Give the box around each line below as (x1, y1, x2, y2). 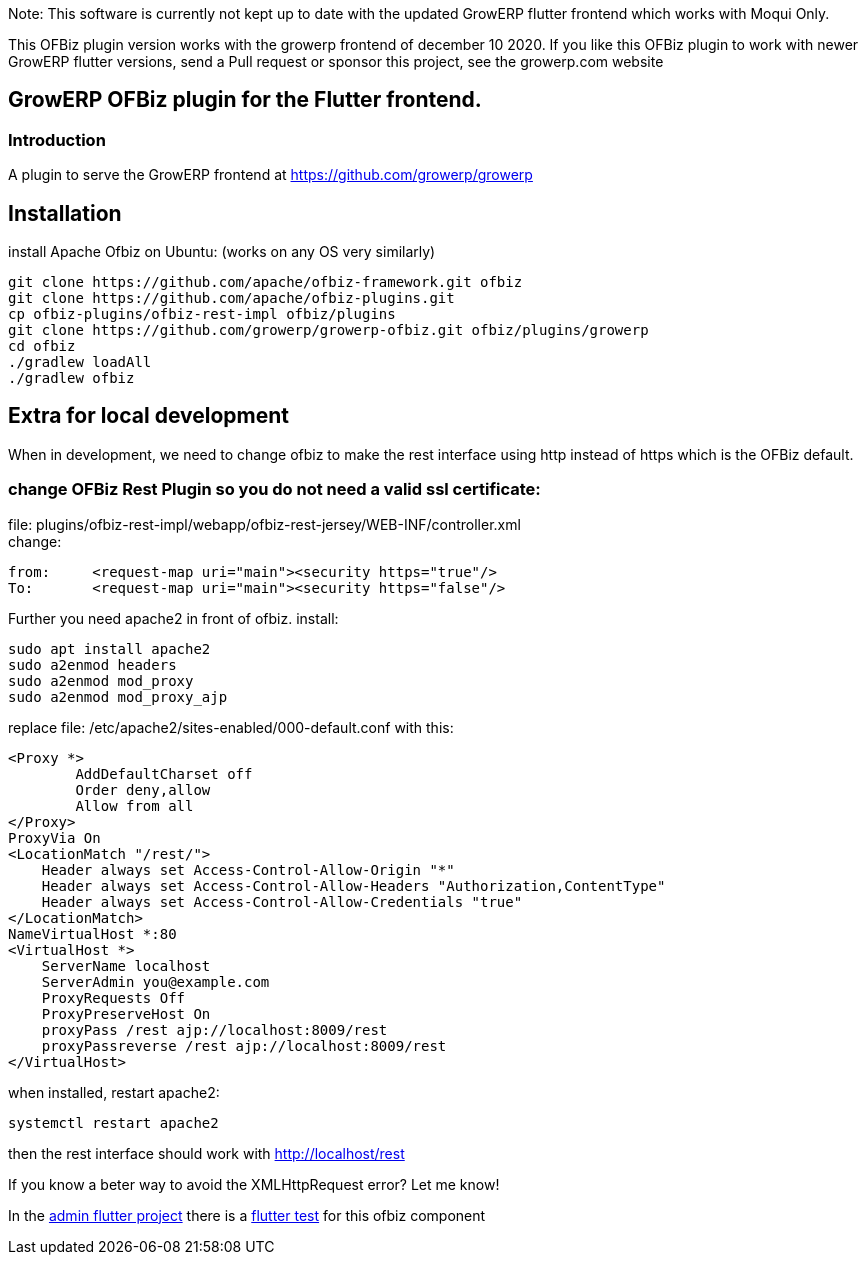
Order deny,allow (75, 781, 211, 798)
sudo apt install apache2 (8, 640, 211, 657)
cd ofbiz (8, 338, 76, 355)
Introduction (8, 129, 106, 150)
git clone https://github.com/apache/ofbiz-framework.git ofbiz (8, 274, 523, 291)
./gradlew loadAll (8, 354, 152, 371)
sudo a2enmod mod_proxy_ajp (8, 688, 228, 705)
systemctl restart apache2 (8, 1114, 219, 1131)
